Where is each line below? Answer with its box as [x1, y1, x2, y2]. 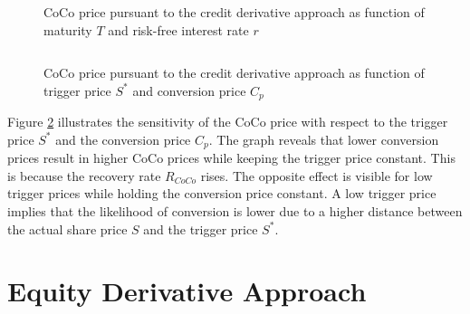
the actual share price [7, 219, 128, 238]
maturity [43, 20, 92, 39]
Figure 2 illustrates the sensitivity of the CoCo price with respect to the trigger [7, 112, 448, 131]
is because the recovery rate [7, 166, 161, 185]
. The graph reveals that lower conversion [208, 129, 439, 148]
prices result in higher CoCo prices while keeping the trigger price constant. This [7, 148, 456, 167]
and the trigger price [143, 219, 258, 238]
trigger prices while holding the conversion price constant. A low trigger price [7, 184, 436, 203]
